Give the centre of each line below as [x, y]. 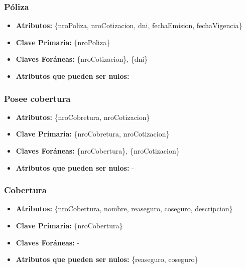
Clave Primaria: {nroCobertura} [69, 225]
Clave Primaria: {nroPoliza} [63, 42]
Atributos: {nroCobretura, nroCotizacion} [83, 117]
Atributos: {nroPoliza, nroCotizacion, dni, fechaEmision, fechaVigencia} [129, 25]
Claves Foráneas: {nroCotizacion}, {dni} [82, 59]
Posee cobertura [37, 98]
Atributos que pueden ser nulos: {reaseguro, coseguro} [107, 259]
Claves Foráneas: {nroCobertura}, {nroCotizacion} [98, 151]
